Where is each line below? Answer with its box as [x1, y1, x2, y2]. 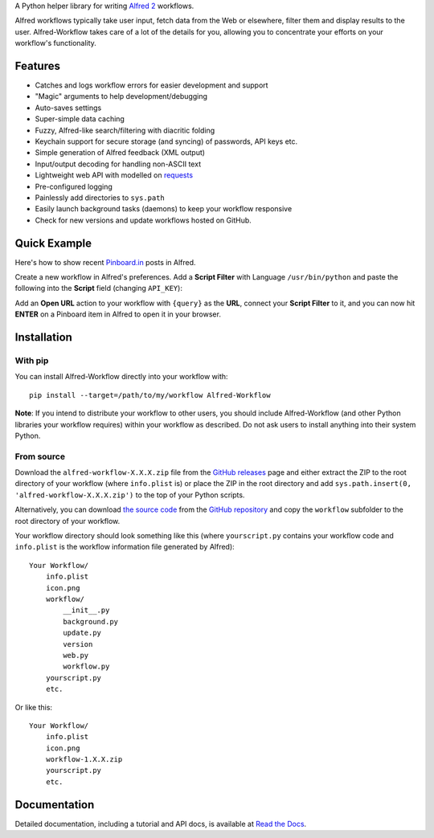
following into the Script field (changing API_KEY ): [14, 284, 182, 293]
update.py [63, 628, 102, 638]
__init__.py [63, 606, 110, 615]
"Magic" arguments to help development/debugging [35, 92, 208, 101]
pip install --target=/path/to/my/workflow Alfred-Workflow [29, 390, 271, 399]
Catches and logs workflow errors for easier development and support [35, 80, 268, 90]
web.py [63, 651, 89, 660]
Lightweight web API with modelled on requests [35, 170, 193, 180]
